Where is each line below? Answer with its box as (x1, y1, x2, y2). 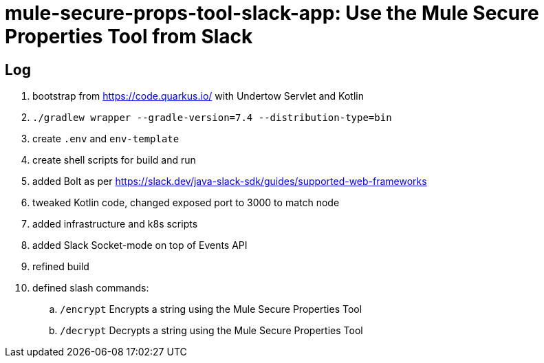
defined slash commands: (32, 282, 149, 294)
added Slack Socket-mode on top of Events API (32, 239, 248, 252)
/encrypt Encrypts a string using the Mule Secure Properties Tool (60, 303, 362, 316)
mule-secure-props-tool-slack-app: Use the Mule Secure (5, 1, 539, 25)
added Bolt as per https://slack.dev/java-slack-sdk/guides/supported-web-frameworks (32, 175, 427, 188)
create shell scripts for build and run (32, 154, 196, 166)
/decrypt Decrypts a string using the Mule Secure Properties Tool (60, 324, 363, 337)
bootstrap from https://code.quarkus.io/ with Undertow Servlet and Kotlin (32, 90, 364, 102)
